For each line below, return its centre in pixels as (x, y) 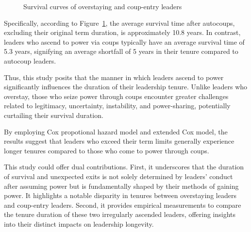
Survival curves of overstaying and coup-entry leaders (103, 6)
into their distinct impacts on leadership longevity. (79, 224)
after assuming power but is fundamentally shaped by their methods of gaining (121, 186)
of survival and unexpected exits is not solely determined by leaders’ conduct (118, 176)
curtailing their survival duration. (54, 115)
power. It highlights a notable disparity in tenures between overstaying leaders (120, 195)
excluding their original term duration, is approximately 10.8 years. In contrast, (122, 32)
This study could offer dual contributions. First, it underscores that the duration (124, 167)
